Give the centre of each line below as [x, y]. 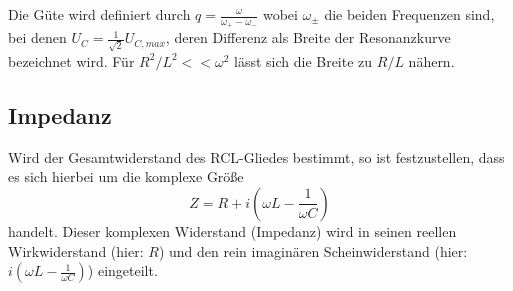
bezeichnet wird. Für [71, 60]
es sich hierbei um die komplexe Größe [126, 176]
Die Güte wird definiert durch [99, 14]
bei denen [37, 37]
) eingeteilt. [122, 270]
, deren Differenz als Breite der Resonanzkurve [308, 37]
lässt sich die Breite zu [303, 60]
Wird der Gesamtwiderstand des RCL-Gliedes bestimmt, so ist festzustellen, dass [256, 156]
